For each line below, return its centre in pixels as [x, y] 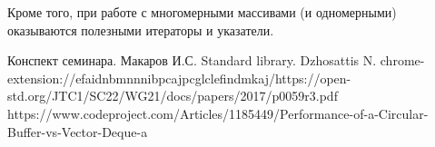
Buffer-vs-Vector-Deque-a [78, 131]
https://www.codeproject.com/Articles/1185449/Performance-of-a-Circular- [218, 113]
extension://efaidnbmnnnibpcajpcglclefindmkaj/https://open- [179, 78]
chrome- [402, 60]
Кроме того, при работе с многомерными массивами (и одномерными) [202, 12]
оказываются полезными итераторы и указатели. [141, 29]
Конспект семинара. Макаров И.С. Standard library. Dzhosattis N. [192, 60]
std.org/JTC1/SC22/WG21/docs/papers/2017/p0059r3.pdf [173, 96]
